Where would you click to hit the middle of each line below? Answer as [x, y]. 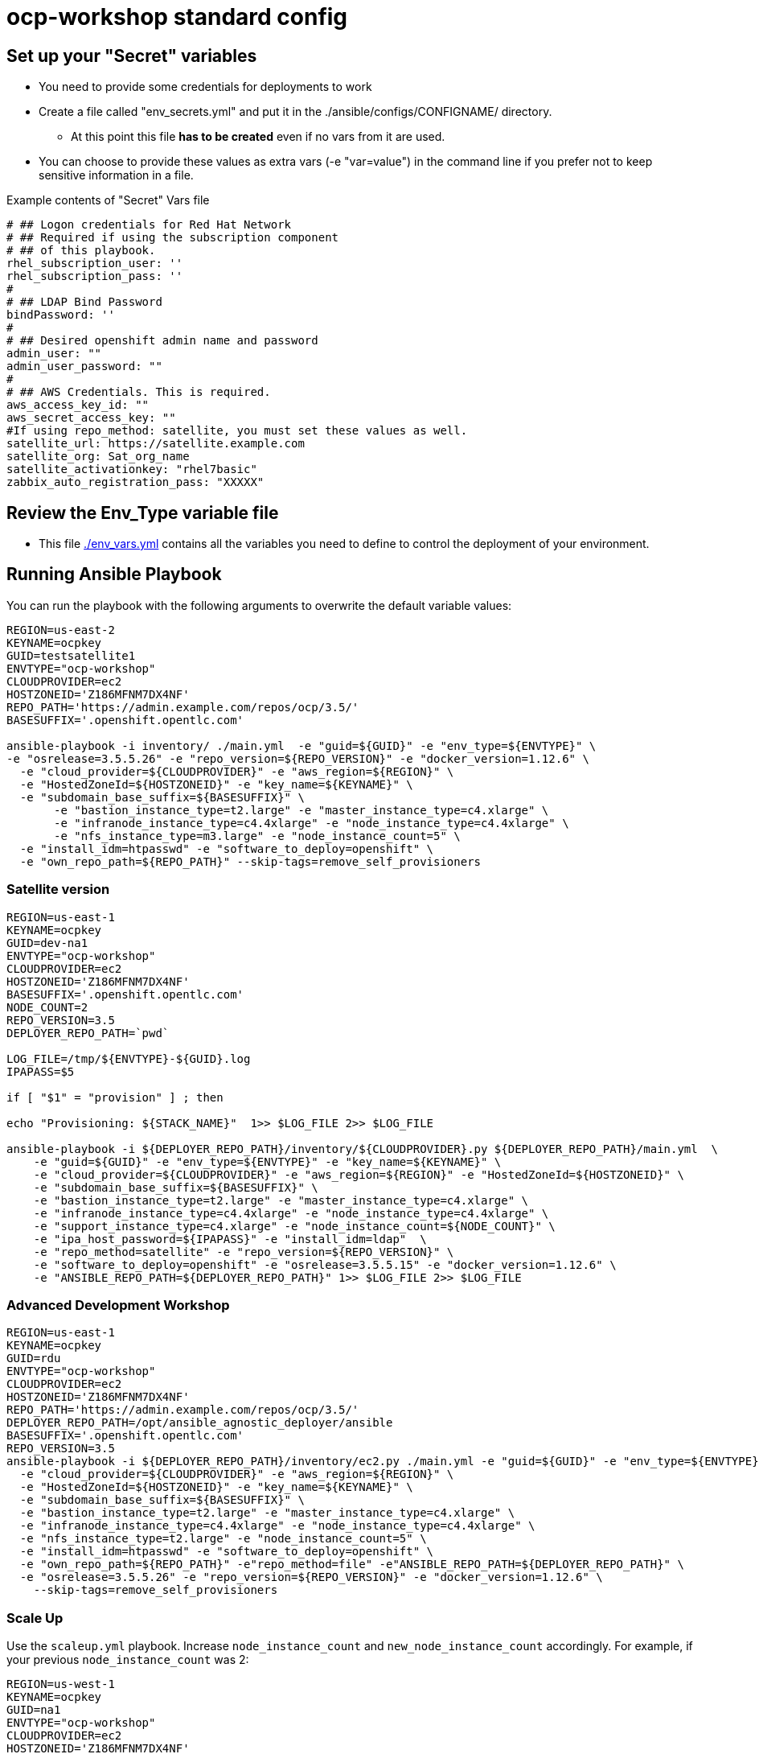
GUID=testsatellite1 [71, 655]
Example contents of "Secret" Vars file [108, 200]
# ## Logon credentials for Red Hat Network [149, 225]
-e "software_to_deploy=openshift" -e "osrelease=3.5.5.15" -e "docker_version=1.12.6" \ [325, 1264]
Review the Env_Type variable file [143, 513]
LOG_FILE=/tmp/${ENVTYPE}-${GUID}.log [129, 1058]
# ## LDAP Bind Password [84, 302]
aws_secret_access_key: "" [91, 418]
